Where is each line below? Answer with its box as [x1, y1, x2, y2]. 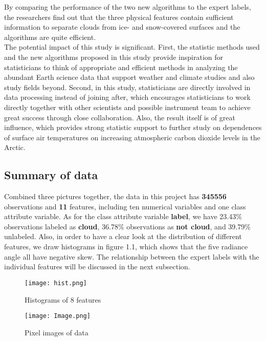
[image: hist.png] [25, 279, 87, 287]
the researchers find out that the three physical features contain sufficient [4, 11, 234, 22]
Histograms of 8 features [25, 294, 101, 305]
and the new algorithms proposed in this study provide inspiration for [4, 51, 224, 62]
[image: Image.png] [25, 312, 91, 320]
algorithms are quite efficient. [4, 31, 96, 42]
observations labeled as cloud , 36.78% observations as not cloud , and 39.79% [4, 221, 251, 231]
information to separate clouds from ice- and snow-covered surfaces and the [4, 22, 240, 32]
